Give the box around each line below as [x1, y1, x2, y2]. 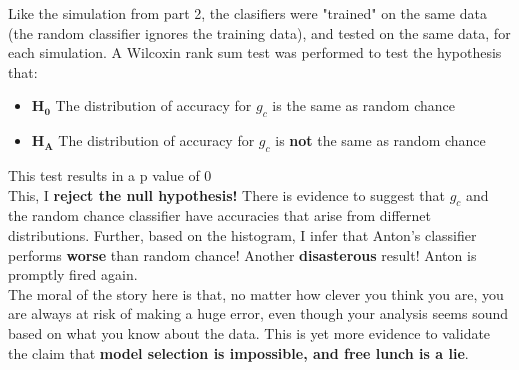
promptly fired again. [8, 264, 138, 285]
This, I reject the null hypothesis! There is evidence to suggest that [8, 184, 445, 205]
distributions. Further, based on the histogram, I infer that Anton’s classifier [8, 224, 477, 245]
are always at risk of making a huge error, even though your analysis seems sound [8, 303, 509, 324]
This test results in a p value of [8, 164, 200, 185]
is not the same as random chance [275, 130, 486, 151]
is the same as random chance [272, 95, 455, 116]
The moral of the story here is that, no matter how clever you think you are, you [8, 283, 504, 304]
